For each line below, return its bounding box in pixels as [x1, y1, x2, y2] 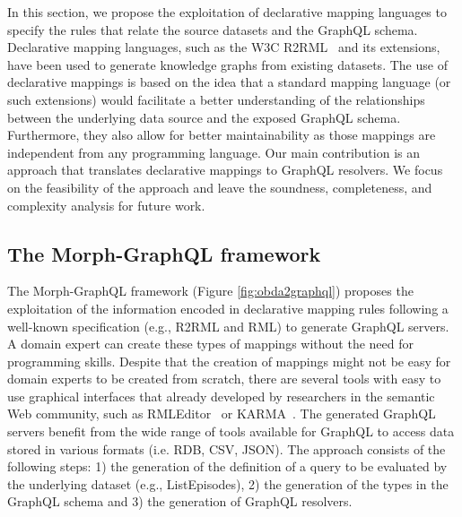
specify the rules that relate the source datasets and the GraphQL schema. [7, 20, 418, 39]
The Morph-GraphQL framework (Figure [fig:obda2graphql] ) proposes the [7, 281, 414, 300]
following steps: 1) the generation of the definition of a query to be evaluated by [7, 457, 448, 476]
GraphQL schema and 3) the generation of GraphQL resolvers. [7, 492, 353, 511]
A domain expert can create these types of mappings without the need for [7, 334, 414, 353]
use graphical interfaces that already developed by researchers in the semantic [7, 386, 435, 405]
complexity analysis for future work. [7, 195, 205, 214]
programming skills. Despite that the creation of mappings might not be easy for [7, 351, 451, 370]
